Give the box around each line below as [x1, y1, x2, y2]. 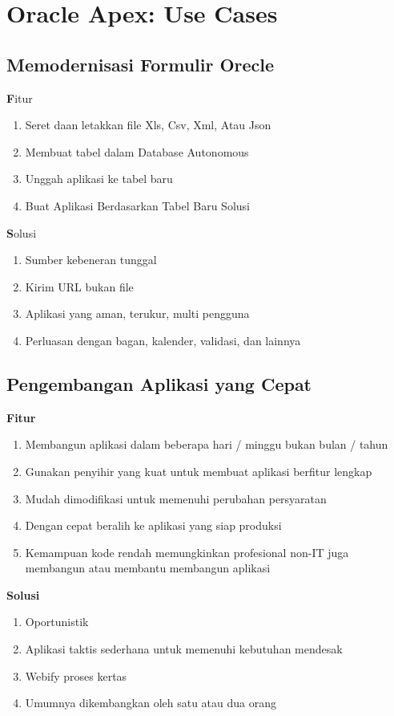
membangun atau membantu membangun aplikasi [25, 559, 271, 576]
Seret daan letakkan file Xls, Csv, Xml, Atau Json [25, 116, 271, 133]
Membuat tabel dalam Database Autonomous [25, 143, 249, 160]
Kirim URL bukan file [25, 278, 134, 295]
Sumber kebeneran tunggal [25, 251, 157, 268]
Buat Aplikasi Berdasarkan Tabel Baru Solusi [25, 197, 250, 214]
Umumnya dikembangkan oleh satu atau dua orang [25, 694, 276, 711]
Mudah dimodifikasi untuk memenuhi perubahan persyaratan [25, 490, 327, 506]
